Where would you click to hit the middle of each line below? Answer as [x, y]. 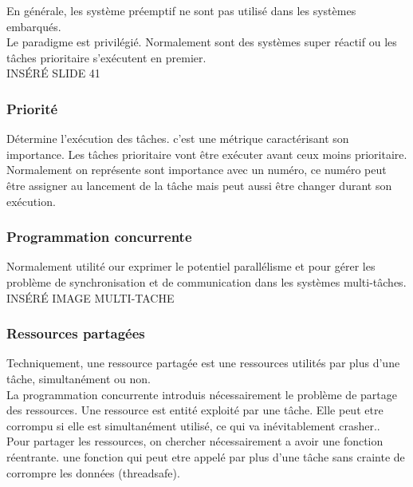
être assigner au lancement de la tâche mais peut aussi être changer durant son [199, 185]
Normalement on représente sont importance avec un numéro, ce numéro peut [197, 170]
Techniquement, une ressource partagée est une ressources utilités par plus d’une [203, 363]
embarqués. [34, 26]
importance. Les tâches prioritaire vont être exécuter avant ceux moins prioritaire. [207, 154]
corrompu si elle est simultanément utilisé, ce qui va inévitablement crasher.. [193, 425]
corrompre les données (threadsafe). [93, 472]
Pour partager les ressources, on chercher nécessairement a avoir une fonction [195, 441]
